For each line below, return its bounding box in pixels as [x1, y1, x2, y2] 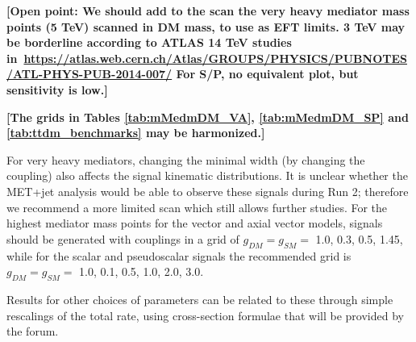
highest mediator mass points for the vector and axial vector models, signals [6, 215, 383, 231]
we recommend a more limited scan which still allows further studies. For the [6, 198, 388, 215]
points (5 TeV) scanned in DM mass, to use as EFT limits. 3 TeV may [6, 18, 406, 35]
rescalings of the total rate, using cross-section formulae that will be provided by [6, 307, 404, 323]
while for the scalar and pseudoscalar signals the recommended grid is [6, 247, 352, 264]
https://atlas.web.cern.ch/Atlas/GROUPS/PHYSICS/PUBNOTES [23, 49, 407, 66]
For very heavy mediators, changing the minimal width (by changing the [6, 151, 365, 168]
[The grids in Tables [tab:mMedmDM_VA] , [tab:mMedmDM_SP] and [6, 108, 409, 125]
